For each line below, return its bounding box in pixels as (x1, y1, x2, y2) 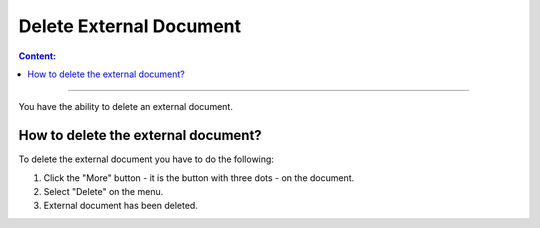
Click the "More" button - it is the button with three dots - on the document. (43, 171, 355, 184)
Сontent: (18, 50, 57, 62)
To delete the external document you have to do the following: (18, 153, 275, 165)
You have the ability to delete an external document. (18, 101, 234, 113)
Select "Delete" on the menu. (43, 186, 164, 198)
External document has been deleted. (43, 200, 199, 212)
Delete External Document (18, 15, 242, 37)
